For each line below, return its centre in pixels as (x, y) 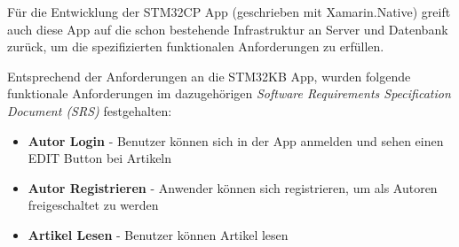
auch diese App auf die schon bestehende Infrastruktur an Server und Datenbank (228, 29)
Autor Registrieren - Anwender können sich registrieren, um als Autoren (233, 187)
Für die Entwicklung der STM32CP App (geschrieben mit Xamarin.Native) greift (229, 12)
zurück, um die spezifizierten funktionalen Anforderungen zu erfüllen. (196, 46)
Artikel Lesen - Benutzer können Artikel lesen (158, 234)
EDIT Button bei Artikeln (100, 158)
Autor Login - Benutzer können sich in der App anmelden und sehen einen (236, 140)
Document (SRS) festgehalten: (90, 110)
